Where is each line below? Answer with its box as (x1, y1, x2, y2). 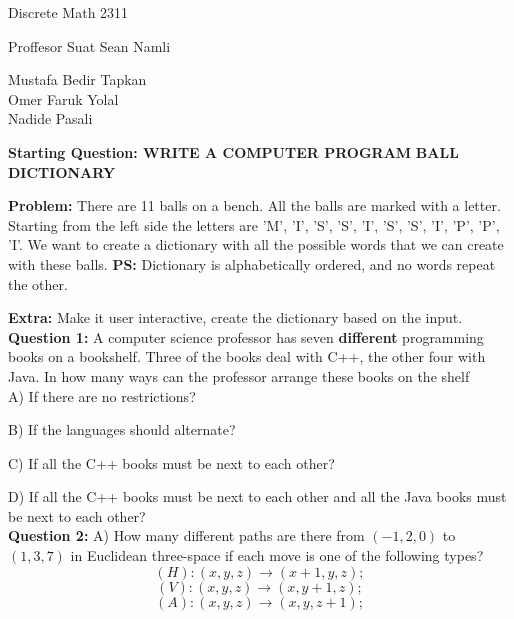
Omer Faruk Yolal (8, 88, 119, 109)
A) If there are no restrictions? (8, 385, 196, 406)
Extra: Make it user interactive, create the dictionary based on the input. (8, 307, 463, 328)
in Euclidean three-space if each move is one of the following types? (70, 545, 484, 566)
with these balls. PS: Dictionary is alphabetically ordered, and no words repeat (8, 253, 496, 274)
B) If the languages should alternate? (8, 419, 236, 440)
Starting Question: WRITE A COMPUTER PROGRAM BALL (8, 141, 459, 162)
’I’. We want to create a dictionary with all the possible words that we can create (8, 234, 504, 255)
